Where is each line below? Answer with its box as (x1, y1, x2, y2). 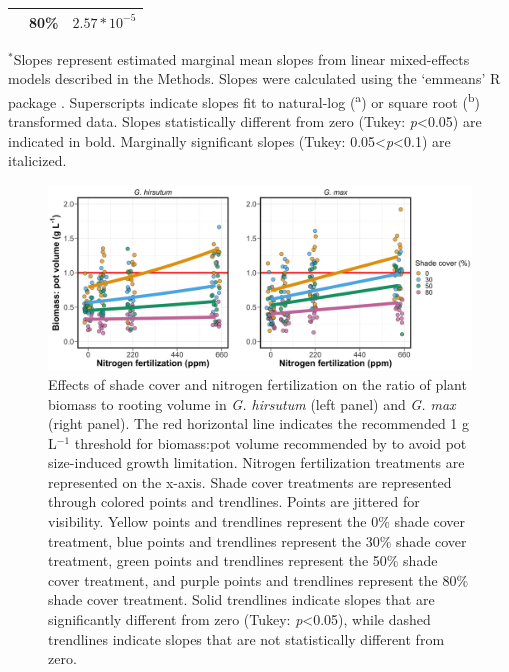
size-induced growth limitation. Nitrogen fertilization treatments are (48, 452, 465, 473)
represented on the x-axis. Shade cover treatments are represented (48, 471, 452, 492)
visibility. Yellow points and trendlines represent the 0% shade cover (48, 511, 466, 532)
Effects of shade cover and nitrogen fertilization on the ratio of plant (48, 373, 467, 394)
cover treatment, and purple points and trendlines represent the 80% (48, 569, 469, 590)
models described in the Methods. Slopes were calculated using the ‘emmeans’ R (8, 68, 501, 89)
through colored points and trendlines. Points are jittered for (48, 491, 420, 512)
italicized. (8, 150, 67, 171)
